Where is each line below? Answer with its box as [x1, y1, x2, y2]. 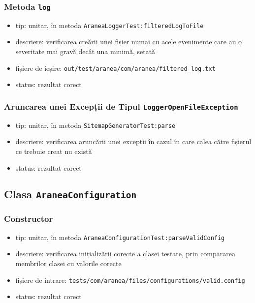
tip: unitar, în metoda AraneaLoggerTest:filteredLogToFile [15, 20, 204, 30]
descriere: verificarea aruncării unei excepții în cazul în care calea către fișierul [15, 136, 252, 147]
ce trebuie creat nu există [15, 146, 92, 156]
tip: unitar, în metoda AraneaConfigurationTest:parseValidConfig [15, 232, 225, 242]
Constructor [4, 212, 53, 225]
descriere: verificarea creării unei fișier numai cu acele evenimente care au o [15, 36, 242, 47]
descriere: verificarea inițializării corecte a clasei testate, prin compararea [15, 248, 236, 259]
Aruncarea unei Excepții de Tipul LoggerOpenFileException [4, 100, 238, 112]
